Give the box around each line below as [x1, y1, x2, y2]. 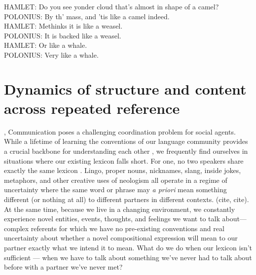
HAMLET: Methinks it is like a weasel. [4, 21, 123, 31]
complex [4, 223, 29, 233]
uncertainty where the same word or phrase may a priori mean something [4, 184, 227, 195]
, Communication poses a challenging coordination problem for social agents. [4, 126, 236, 137]
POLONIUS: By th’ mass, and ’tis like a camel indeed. [4, 11, 170, 21]
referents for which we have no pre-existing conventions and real [31, 223, 224, 233]
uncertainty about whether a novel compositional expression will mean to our [4, 233, 238, 243]
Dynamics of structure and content [4, 78, 247, 99]
